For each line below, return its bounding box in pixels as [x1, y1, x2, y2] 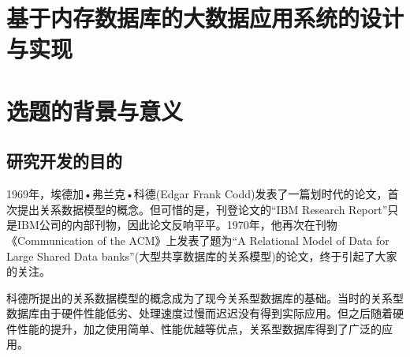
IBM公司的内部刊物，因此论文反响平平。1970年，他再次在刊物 [17, 216, 337, 233]
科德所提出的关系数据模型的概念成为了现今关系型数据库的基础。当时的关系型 [6, 289, 404, 306]
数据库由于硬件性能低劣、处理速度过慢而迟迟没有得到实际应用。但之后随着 [6, 305, 393, 321]
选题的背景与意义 [6, 94, 184, 126]
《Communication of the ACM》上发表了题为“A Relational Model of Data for [6, 231, 389, 248]
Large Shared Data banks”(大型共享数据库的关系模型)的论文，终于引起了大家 [6, 247, 397, 264]
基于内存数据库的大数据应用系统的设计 [6, 2, 404, 34]
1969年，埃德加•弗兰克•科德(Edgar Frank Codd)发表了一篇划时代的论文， [6, 186, 388, 202]
